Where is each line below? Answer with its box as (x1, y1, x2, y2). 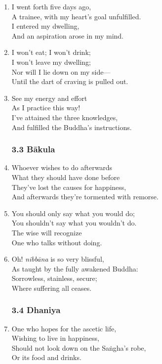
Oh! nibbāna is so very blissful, (11, 254, 104, 264)
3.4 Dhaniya (11, 304, 61, 316)
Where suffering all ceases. (11, 282, 92, 293)
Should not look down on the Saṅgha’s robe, (11, 342, 146, 353)
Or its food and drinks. (11, 352, 81, 363)
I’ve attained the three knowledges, (11, 112, 118, 122)
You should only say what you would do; (11, 208, 135, 218)
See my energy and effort (11, 92, 87, 103)
